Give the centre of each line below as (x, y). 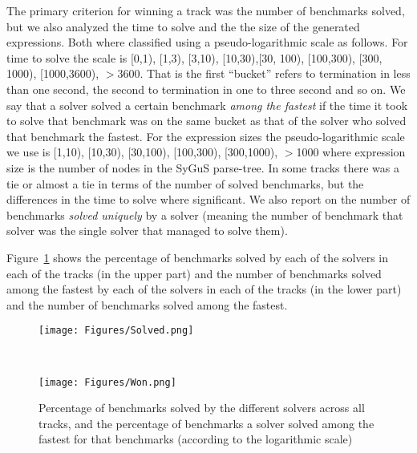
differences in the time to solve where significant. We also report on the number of (208, 199)
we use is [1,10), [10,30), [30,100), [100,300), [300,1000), (142, 152)
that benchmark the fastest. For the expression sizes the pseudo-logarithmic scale (206, 136)
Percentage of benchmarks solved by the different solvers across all (202, 408)
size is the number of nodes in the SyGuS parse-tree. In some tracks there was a (203, 167)
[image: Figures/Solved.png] (116, 331)
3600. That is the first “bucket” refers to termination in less (264, 73)
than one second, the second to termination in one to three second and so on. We (206, 89)
